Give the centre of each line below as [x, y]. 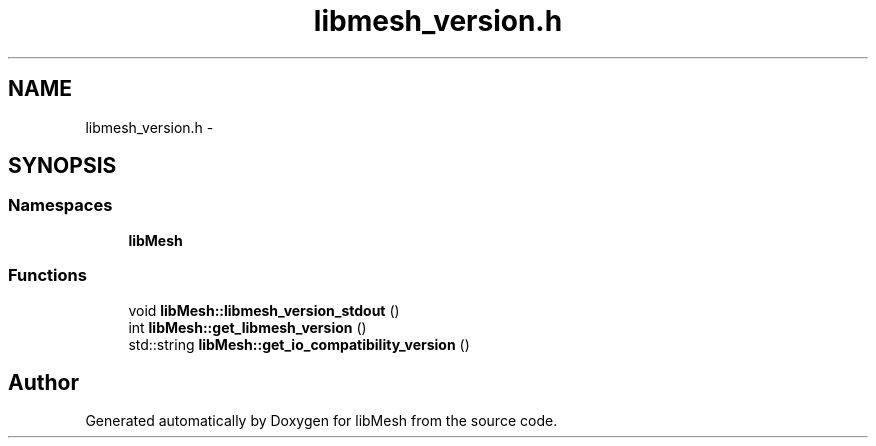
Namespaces [60, 205]
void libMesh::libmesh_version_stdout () [264, 310]
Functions [47, 275]
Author [43, 382]
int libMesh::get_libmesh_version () [247, 327]
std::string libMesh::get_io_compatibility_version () [299, 344]
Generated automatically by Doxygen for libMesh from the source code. [321, 421]
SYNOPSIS [62, 166]
